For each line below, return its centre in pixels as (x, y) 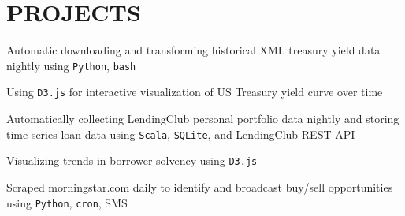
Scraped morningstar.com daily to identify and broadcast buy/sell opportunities (200, 186)
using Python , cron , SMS (67, 202)
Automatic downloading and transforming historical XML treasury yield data (193, 50)
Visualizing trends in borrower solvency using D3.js (132, 160)
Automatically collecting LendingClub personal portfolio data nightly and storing (203, 119)
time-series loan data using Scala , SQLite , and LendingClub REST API (181, 134)
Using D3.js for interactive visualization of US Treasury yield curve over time (195, 92)
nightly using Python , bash (71, 65)
